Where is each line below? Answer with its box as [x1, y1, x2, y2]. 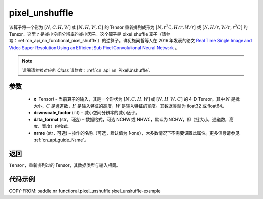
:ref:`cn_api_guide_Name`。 [33, 137, 89, 143]
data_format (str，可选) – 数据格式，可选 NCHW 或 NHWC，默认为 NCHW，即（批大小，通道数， [33, 117, 230, 123]
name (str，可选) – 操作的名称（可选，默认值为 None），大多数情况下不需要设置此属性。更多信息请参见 [33, 130, 240, 136]
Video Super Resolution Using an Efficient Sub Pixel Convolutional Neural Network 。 [9, 44, 180, 51]
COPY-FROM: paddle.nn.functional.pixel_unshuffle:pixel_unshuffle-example [9, 188, 161, 194]
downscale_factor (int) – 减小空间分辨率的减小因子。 [33, 109, 140, 115]
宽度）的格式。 [41, 123, 72, 129]
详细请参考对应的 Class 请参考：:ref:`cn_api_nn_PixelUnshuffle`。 [22, 67, 153, 73]
